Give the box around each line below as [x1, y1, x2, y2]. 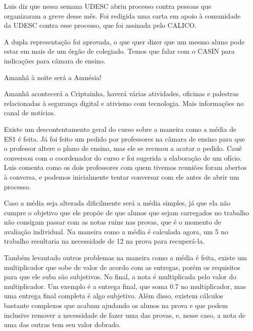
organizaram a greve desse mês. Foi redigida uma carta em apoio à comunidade [4, 10, 241, 21]
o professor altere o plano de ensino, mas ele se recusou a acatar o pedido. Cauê [4, 143, 242, 153]
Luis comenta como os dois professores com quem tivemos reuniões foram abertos [4, 162, 247, 172]
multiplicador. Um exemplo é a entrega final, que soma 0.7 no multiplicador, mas [4, 281, 246, 291]
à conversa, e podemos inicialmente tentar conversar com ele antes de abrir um [4, 171, 239, 182]
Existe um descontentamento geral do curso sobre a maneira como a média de [4, 124, 236, 134]
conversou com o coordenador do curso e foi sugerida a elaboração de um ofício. [4, 152, 242, 163]
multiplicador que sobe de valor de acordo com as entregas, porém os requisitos [4, 262, 240, 272]
